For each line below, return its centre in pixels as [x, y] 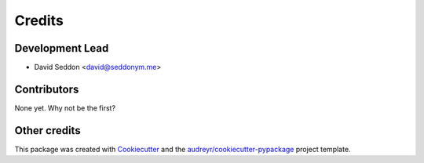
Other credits [48, 130]
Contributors [47, 89]
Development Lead [62, 48]
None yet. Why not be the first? [65, 108]
